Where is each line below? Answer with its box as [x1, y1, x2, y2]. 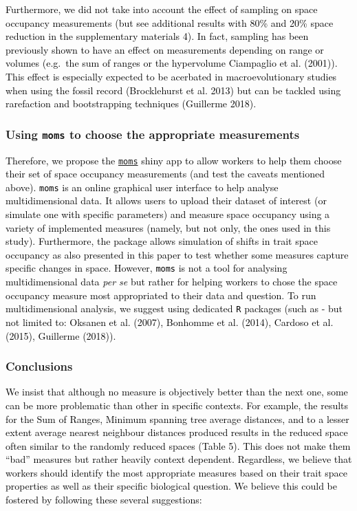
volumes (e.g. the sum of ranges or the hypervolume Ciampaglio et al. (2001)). [6, 56, 338, 70]
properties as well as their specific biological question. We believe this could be [6, 479, 338, 493]
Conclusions [6, 358, 73, 375]
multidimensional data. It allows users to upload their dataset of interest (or [6, 193, 327, 208]
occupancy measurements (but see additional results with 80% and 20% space [6, 15, 334, 30]
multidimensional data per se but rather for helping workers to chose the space [6, 274, 338, 289]
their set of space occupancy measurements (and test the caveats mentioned [6, 166, 325, 181]
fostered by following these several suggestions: [6, 492, 202, 507]
